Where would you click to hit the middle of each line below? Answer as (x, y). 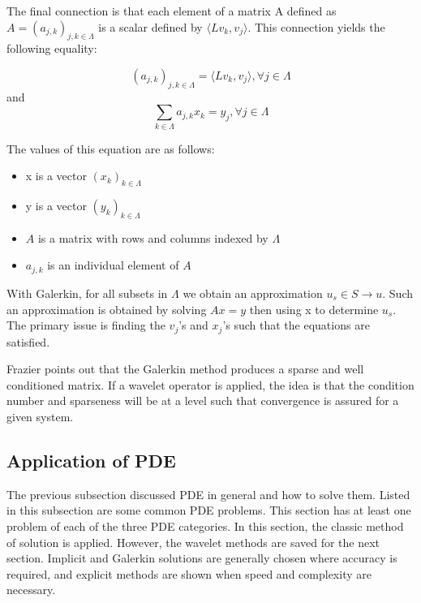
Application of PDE (91, 460)
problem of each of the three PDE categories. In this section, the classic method (205, 525)
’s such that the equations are (296, 325)
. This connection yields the (316, 26)
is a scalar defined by (150, 26)
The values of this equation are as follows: (111, 148)
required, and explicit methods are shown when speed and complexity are (189, 573)
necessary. (31, 590)
